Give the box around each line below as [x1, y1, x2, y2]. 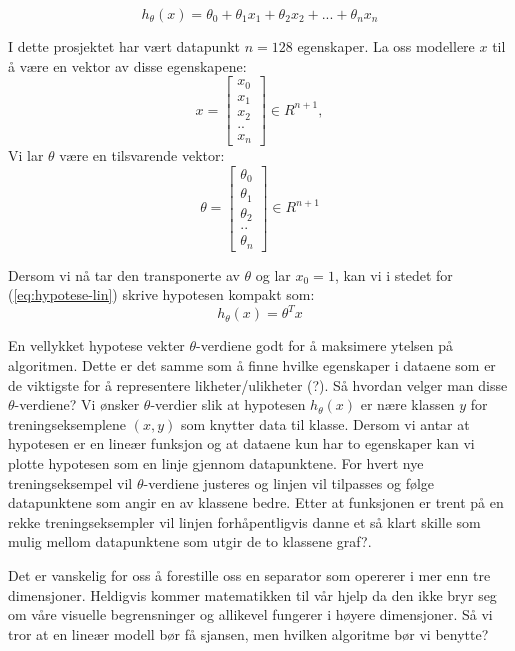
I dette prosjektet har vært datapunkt [8, 36, 240, 56]
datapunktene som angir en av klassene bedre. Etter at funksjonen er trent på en [8, 492, 504, 513]
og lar [255, 264, 291, 285]
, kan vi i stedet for [334, 264, 453, 285]
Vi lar [8, 145, 44, 166]
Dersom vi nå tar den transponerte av [8, 264, 240, 285]
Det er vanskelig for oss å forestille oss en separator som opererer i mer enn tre [8, 564, 491, 585]
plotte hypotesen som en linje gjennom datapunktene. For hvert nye [8, 452, 424, 473]
